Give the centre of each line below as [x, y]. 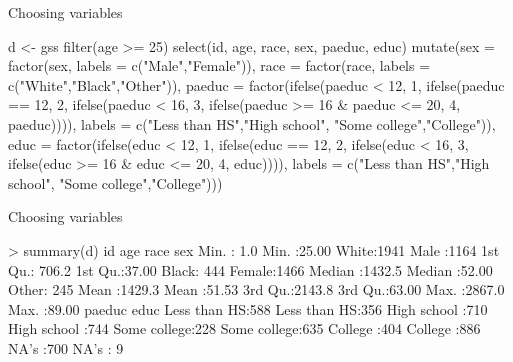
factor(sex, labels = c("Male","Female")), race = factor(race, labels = [219, 65]
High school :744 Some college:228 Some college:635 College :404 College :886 [244, 328]
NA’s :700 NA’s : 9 [66, 347]
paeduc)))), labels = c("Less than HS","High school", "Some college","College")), [252, 123]
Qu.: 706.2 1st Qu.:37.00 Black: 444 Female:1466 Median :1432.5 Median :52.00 [250, 269]
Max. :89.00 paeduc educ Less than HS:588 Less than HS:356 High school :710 [248, 308]
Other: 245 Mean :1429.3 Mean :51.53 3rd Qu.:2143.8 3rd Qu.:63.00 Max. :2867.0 [256, 289]
